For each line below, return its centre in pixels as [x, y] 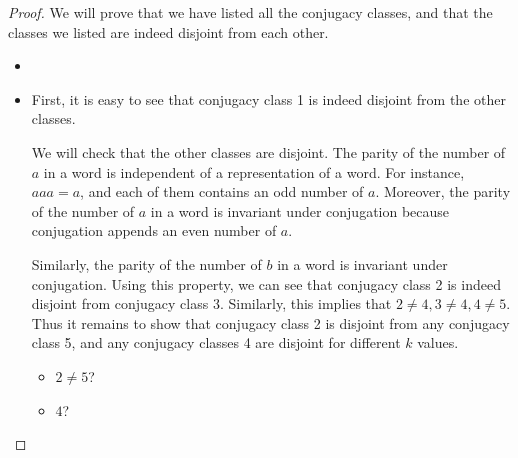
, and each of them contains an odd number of [222, 191]
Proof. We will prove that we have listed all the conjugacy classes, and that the [250, 12]
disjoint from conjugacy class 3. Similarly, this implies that [211, 303]
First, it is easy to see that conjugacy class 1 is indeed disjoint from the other [268, 98]
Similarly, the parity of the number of [146, 263]
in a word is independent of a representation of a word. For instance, [254, 171]
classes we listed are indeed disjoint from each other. [168, 31]
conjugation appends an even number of [154, 230]
